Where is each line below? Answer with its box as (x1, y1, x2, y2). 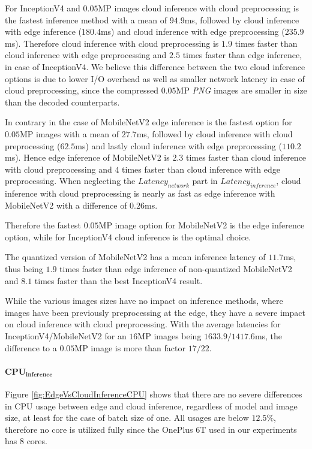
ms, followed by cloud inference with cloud (136, 127, 293, 140)
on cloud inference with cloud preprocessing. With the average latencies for (5, 318, 281, 330)
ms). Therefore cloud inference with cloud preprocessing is (5, 37, 219, 49)
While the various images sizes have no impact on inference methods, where (5, 294, 283, 307)
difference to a (5, 341, 57, 354)
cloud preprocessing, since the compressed (5, 84, 158, 97)
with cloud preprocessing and (5, 162, 112, 175)
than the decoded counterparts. (5, 95, 120, 108)
